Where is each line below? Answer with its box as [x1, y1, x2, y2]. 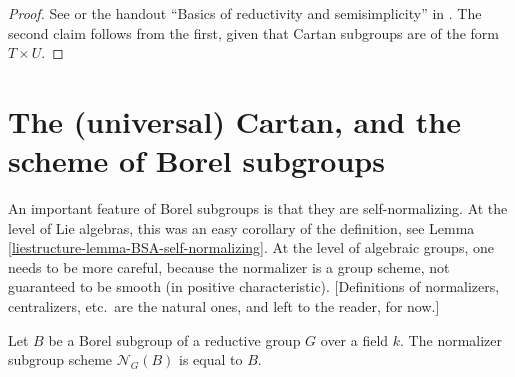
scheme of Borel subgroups [8, 140, 385, 181]
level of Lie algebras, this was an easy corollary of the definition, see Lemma [8, 217, 475, 238]
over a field [320, 329, 389, 350]
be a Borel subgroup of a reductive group [48, 329, 301, 350]
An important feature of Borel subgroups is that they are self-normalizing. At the [8, 198, 508, 219]
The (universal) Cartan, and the [8, 100, 461, 141]
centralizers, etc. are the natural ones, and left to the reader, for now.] [8, 296, 440, 317]
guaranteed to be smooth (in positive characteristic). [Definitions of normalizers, [8, 276, 500, 297]
